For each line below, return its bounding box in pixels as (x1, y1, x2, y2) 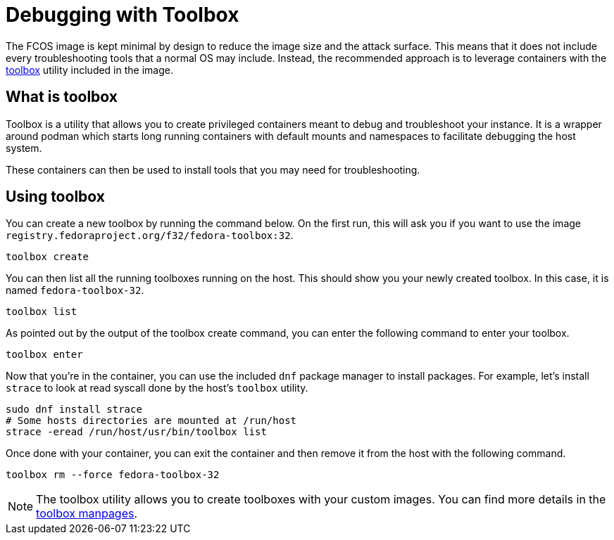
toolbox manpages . (36, 506, 138, 521)
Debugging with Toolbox (6, 3, 239, 27)
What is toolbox (6, 88, 118, 106)
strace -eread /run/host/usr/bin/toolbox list (6, 426, 267, 438)
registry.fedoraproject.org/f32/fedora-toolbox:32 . (6, 229, 294, 242)
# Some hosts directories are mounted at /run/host (6, 415, 297, 427)
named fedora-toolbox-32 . (6, 284, 144, 297)
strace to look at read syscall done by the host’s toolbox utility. (6, 382, 308, 394)
